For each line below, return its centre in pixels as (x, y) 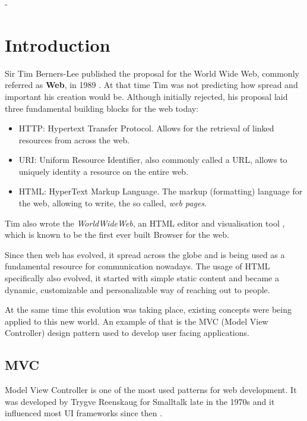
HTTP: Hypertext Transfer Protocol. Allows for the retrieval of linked (146, 128)
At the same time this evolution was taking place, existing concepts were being (148, 310)
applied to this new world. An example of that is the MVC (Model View (137, 321)
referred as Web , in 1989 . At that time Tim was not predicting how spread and (151, 85)
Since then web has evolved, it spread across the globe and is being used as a (145, 254)
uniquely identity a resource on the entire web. (104, 171)
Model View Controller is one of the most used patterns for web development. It (151, 390)
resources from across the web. (74, 139)
